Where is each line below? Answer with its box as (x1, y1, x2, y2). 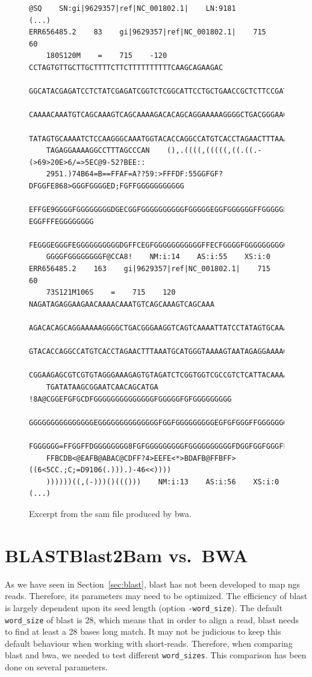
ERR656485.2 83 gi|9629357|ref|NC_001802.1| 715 (29, 28, 266, 37)
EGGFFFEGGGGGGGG (29, 217, 94, 226)
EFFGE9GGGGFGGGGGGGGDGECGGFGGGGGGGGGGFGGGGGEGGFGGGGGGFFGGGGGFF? (29, 205, 296, 214)
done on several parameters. (5, 661, 108, 673)
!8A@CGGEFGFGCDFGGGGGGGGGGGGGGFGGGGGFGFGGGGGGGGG (29, 394, 232, 403)
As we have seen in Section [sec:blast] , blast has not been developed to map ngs (5, 577, 301, 590)
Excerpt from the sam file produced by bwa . (29, 507, 192, 519)
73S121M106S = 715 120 (46, 288, 176, 297)
